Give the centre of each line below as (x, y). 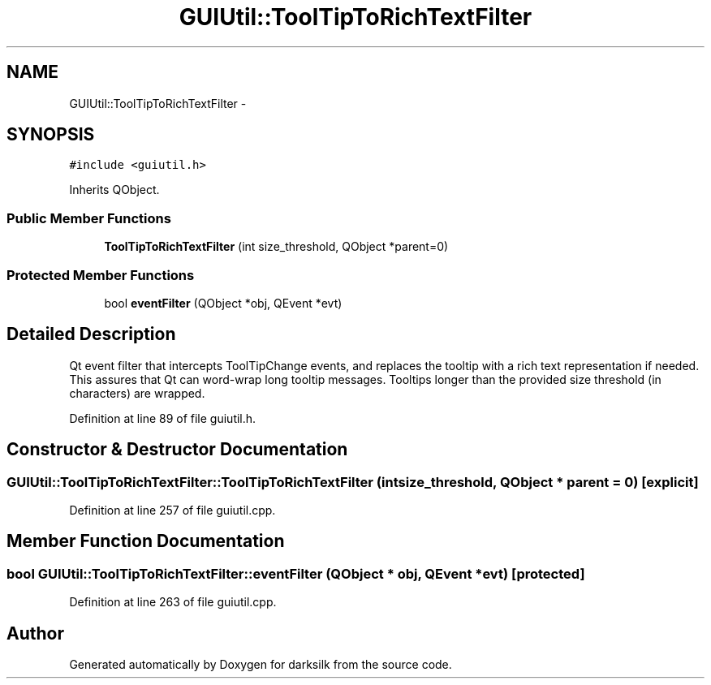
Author (35, 633)
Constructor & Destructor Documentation (177, 450)
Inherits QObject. (114, 190)
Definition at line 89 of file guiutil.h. (163, 418)
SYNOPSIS (51, 135)
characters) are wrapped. (137, 393)
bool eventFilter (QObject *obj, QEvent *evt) (223, 303)
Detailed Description (91, 334)
